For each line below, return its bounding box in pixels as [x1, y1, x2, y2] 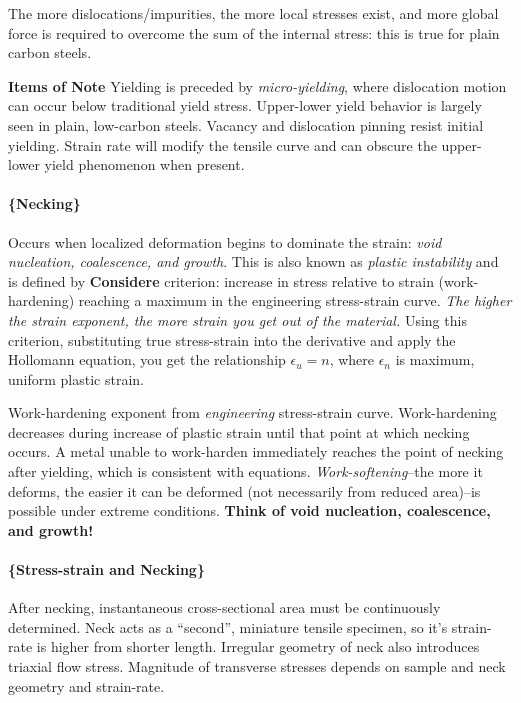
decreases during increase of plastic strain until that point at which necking [8, 421, 470, 442]
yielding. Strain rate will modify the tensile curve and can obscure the [8, 134, 437, 155]
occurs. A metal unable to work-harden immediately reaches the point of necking [8, 441, 504, 462]
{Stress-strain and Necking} [8, 559, 205, 580]
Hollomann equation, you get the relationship [8, 349, 286, 370]
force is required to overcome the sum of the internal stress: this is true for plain [8, 22, 500, 43]
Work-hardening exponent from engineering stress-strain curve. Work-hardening [8, 402, 497, 423]
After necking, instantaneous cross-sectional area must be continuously [8, 597, 441, 618]
